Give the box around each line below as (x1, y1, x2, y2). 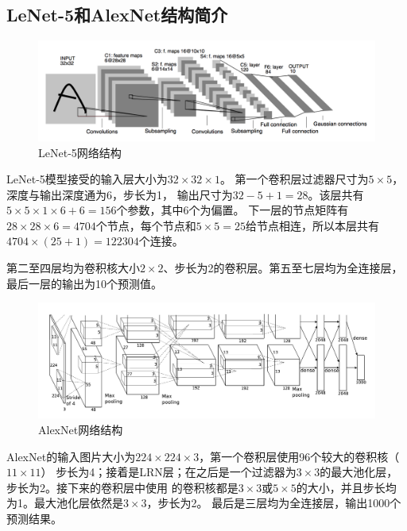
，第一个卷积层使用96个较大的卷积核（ (199, 448, 400, 464)
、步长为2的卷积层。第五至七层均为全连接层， (163, 260, 403, 276)
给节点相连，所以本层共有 (246, 217, 379, 233)
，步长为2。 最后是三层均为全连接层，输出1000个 (146, 494, 401, 511)
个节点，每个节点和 (95, 217, 196, 233)
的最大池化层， (320, 464, 398, 480)
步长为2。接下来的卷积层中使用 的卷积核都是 (6, 479, 238, 495)
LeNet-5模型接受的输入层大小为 (6, 171, 168, 187)
